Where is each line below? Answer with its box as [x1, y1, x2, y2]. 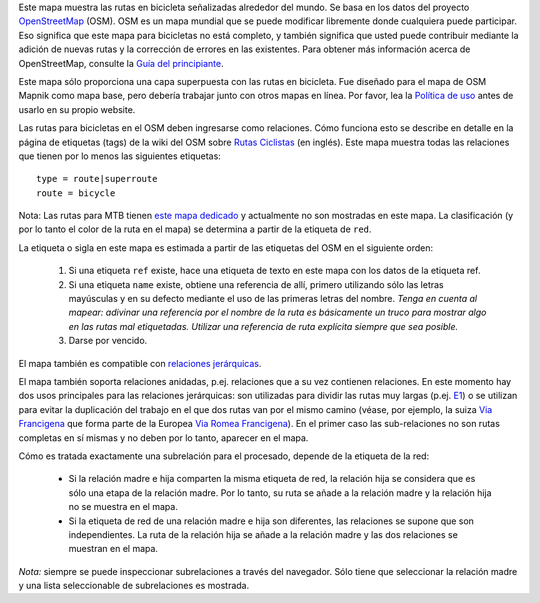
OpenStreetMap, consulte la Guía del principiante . [18, 57, 224, 69]
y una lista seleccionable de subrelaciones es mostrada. [18, 580, 250, 592]
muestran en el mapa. [68, 543, 159, 555]
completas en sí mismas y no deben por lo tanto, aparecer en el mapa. [18, 431, 309, 444]
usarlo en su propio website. [18, 103, 136, 115]
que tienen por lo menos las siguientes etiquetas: [18, 150, 222, 162]
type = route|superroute [36, 173, 158, 185]
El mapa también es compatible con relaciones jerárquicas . [18, 357, 262, 369]
